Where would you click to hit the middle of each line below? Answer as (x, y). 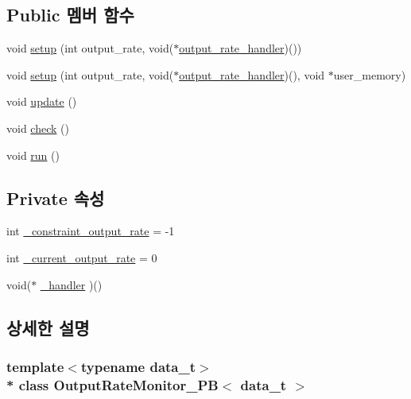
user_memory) (370, 74)
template (35, 366)
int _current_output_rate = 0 (82, 257)
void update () (42, 101)
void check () (38, 128)
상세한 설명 (48, 327)
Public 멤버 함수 (70, 15)
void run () (33, 155)
